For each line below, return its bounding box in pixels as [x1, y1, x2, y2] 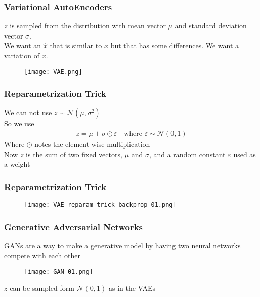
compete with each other [4, 250, 80, 261]
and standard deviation [175, 20, 247, 31]
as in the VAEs [108, 282, 156, 293]
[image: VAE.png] [24, 68, 82, 76]
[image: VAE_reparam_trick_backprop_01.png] [24, 201, 177, 209]
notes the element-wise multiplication [34, 139, 150, 150]
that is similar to [50, 40, 102, 51]
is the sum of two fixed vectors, [26, 148, 122, 159]
